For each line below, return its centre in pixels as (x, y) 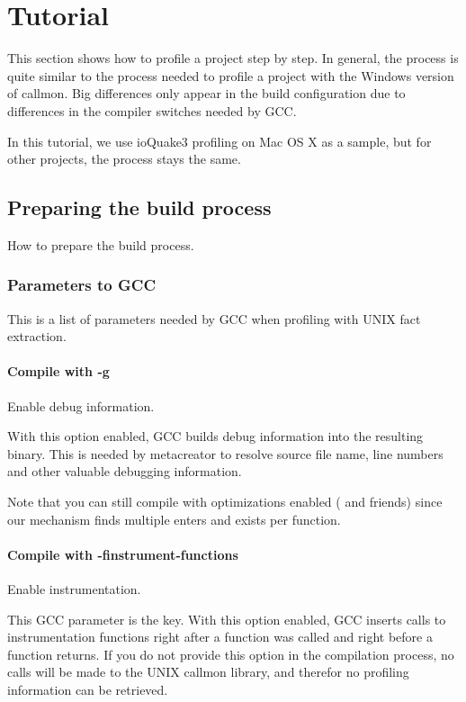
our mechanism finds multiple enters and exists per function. (174, 519)
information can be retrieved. (88, 690)
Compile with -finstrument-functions (123, 554)
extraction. (37, 336)
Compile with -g (58, 371)
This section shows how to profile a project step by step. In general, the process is (233, 58)
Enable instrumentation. (74, 589)
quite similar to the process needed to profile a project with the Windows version (231, 75)
